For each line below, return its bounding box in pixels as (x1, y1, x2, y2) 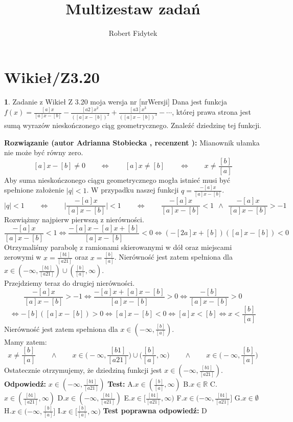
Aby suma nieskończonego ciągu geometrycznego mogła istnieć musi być (4, 174, 231, 185)
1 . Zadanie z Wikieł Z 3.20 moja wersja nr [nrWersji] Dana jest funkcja (4, 96, 228, 107)
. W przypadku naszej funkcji (86, 184, 179, 195)
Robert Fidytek (108, 28, 157, 38)
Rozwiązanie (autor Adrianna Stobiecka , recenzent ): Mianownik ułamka (4, 137, 260, 147)
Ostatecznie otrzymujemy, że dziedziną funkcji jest (4, 365, 162, 375)
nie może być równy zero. (4, 147, 83, 158)
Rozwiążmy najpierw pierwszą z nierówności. (4, 214, 144, 225)
